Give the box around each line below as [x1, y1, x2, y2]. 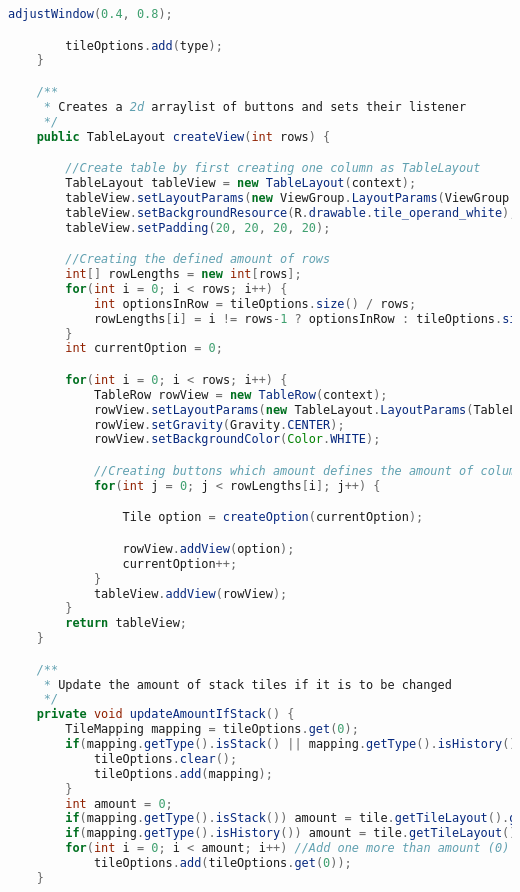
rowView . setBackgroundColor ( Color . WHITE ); [93, 432, 381, 447]
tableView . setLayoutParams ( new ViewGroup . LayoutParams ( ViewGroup [65, 190, 510, 205]
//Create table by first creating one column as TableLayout [65, 161, 481, 176]
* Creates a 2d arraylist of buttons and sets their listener [43, 99, 467, 114]
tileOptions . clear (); [93, 751, 238, 766]
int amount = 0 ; [65, 796, 173, 811]
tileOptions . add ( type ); [65, 38, 223, 53]
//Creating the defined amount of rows [65, 252, 331, 267]
